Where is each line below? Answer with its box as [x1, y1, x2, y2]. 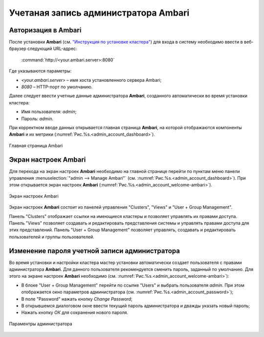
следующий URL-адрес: [27, 46, 78, 51]
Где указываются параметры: [9, 68, 72, 74]
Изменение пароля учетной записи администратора [9, 246, 180, 255]
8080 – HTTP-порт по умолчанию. [21, 84, 93, 90]
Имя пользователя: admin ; [21, 109, 77, 115]
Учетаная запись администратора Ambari [9, 7, 190, 18]
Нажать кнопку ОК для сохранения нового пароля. [21, 310, 129, 315]
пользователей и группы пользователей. [9, 234, 95, 240]
